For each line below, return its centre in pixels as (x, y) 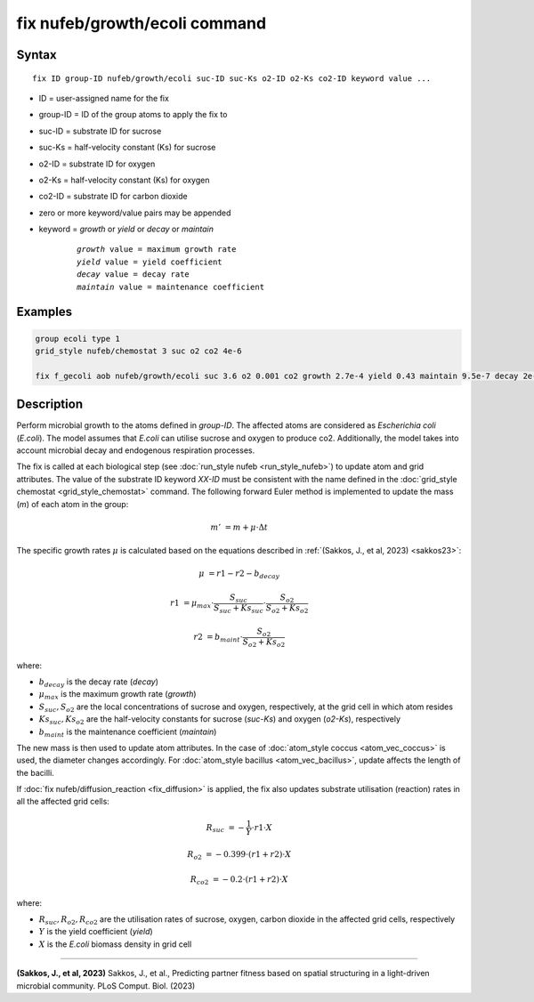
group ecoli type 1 (77, 339)
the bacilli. (36, 772)
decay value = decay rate (133, 275)
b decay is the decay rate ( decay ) (99, 683)
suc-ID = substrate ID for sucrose (100, 131)
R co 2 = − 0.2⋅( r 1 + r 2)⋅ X (239, 881)
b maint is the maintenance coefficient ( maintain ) (128, 732)
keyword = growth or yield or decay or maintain (126, 229)
